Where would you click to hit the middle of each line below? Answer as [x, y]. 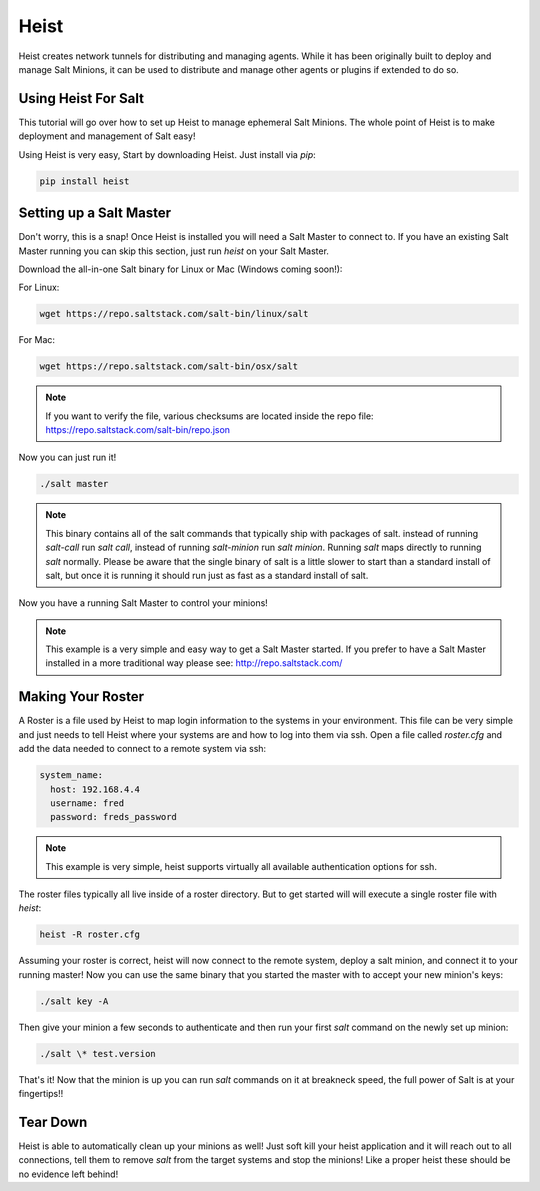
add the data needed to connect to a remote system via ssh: [142, 749]
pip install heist [84, 181]
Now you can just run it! [67, 457]
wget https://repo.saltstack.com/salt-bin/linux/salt [174, 314]
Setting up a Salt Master [95, 213]
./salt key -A [74, 1001]
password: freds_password [113, 817]
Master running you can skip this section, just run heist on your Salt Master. [174, 251]
